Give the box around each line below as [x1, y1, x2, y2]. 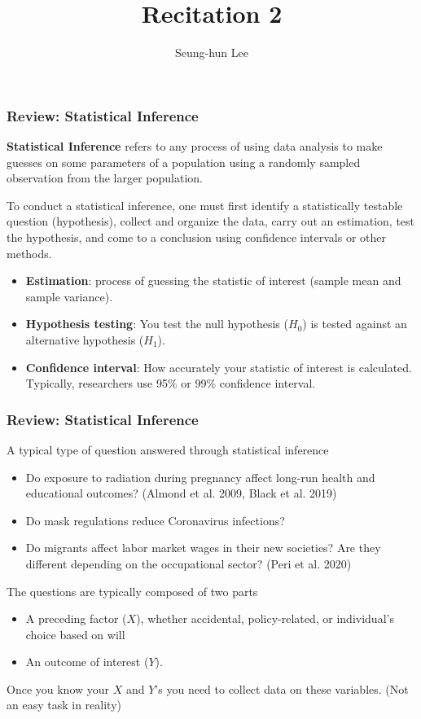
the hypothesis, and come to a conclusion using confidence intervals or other [7, 228, 386, 245]
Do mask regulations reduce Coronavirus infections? [25, 511, 285, 528]
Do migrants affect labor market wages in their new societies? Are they [25, 539, 381, 556]
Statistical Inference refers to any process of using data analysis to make [7, 138, 383, 155]
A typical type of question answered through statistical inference [7, 441, 329, 458]
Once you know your [7, 680, 110, 697]
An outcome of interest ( [25, 653, 149, 670]
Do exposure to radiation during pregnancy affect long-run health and [25, 468, 375, 485]
